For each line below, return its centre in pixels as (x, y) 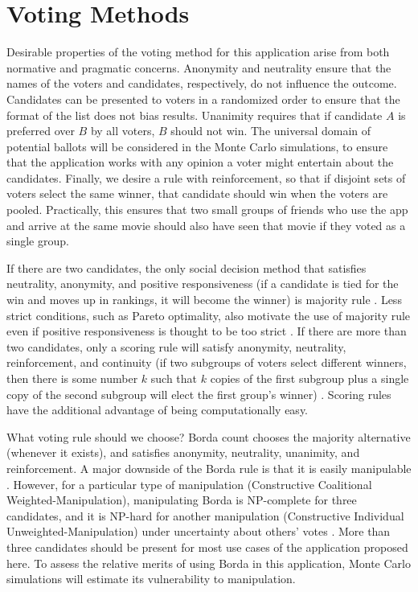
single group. (38, 241)
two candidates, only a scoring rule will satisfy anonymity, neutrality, (176, 346)
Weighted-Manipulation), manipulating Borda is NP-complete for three (182, 500)
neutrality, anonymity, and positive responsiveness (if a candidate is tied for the (203, 284)
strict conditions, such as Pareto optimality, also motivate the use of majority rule (209, 315)
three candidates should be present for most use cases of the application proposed (207, 547)
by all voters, (123, 131)
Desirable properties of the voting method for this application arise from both (198, 52)
